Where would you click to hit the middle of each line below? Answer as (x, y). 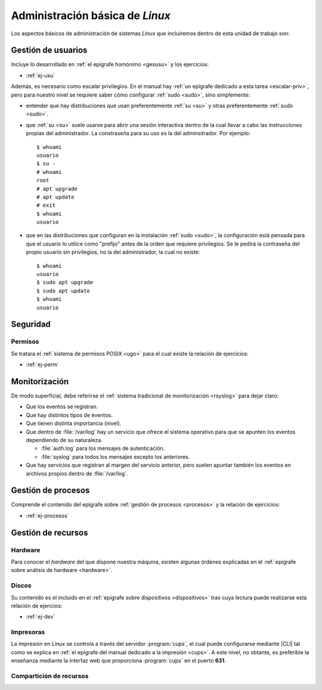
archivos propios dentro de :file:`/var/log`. (77, 473)
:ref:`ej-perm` (42, 365)
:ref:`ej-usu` (41, 75)
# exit (46, 205)
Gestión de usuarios (49, 50)
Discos (21, 586)
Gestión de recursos (49, 532)
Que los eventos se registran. (62, 407)
